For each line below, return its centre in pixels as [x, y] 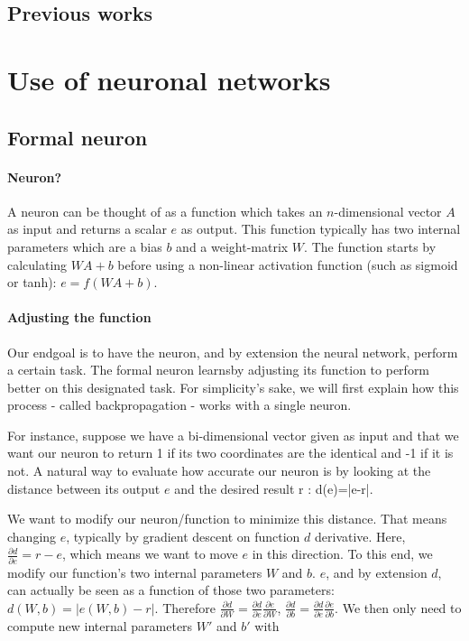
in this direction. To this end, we [342, 554]
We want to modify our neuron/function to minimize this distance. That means [227, 519]
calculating [37, 264]
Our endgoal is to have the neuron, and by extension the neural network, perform [233, 352]
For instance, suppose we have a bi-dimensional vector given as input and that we [233, 435]
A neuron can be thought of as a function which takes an [165, 211]
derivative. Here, [360, 536]
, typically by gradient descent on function [183, 536]
